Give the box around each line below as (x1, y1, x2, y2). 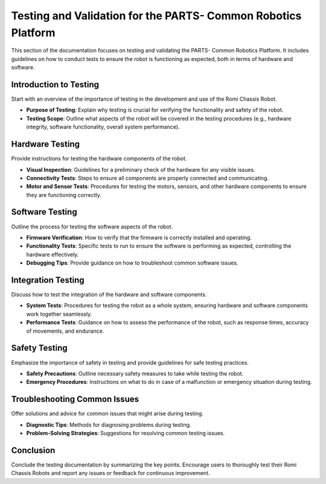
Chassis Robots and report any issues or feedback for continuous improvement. (11, 470, 210, 477)
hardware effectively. (26, 251, 79, 258)
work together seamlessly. (26, 310, 92, 318)
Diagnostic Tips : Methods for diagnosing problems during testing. (26, 421, 191, 428)
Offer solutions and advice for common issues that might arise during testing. (11, 410, 203, 417)
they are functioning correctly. (26, 191, 102, 198)
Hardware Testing (11, 139, 80, 149)
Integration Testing (11, 275, 85, 285)
